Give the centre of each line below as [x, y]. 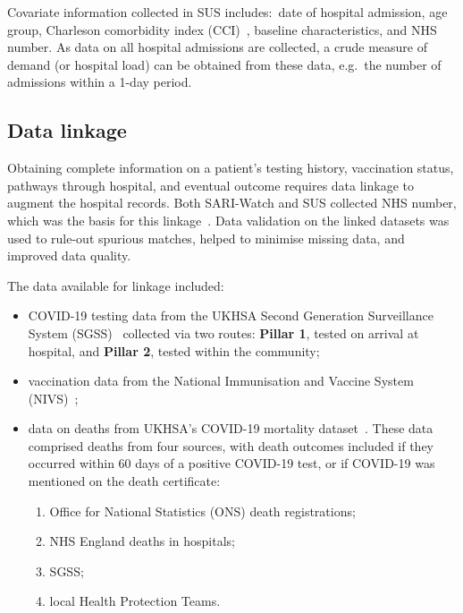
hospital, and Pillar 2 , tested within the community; [174, 350]
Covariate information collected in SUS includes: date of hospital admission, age [227, 12]
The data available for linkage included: [116, 285]
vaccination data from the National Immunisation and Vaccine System [221, 381]
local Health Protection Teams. [135, 601]
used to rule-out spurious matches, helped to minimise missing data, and [206, 238]
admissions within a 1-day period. [100, 82]
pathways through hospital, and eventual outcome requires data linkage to [210, 185]
